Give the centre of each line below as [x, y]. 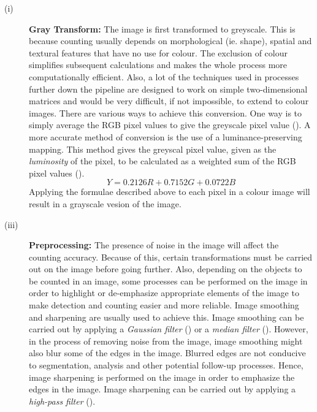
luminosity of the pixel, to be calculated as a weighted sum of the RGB [162, 161]
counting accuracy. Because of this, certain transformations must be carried [171, 257]
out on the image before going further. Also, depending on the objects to [166, 269]
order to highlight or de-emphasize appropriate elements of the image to [164, 293]
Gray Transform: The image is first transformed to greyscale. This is [162, 29]
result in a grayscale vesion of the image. [105, 203]
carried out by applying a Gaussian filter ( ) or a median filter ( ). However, [169, 329]
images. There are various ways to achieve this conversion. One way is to [166, 113]
